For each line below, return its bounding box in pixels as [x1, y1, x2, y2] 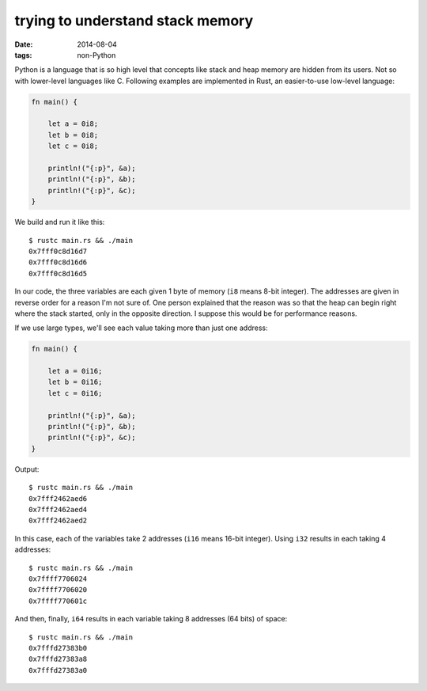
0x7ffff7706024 [28, 574, 88, 583]
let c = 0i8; [47, 142, 99, 150]
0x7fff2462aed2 [28, 516, 88, 526]
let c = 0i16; [47, 389, 103, 397]
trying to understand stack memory [14, 12, 254, 29]
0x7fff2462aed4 [28, 505, 88, 514]
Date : [14, 40, 33, 49]
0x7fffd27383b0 [28, 644, 88, 652]
